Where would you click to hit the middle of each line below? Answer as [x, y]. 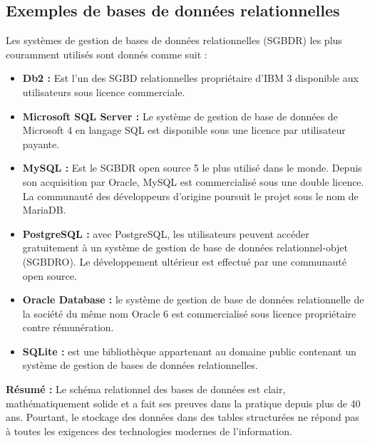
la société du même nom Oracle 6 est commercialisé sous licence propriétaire [189, 313]
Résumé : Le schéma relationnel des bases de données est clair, [146, 389]
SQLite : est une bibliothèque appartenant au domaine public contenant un [189, 351]
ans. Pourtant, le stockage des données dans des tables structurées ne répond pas [183, 417]
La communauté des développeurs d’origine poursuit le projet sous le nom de [190, 196]
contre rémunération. [68, 327]
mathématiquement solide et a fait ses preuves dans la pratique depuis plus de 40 [183, 403]
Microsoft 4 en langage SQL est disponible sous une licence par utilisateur [184, 130]
